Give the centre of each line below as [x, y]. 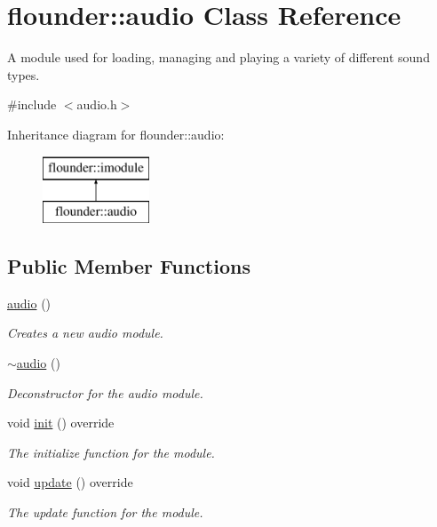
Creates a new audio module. [85, 333]
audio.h [97, 104]
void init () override [61, 423]
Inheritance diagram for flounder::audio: [116, 134]
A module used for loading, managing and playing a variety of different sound [218, 57]
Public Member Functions [129, 266]
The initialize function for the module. [111, 452]
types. [24, 74]
